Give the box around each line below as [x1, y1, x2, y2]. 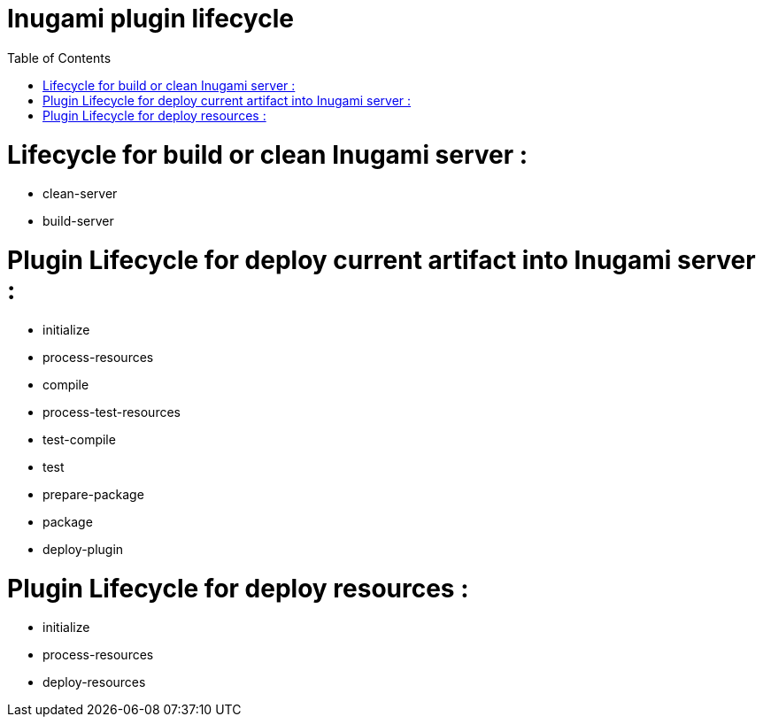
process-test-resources [42, 404, 181, 420]
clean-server [42, 186, 118, 202]
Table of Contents [7, 50, 112, 65]
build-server [42, 213, 114, 229]
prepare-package [42, 486, 144, 502]
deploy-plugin [42, 541, 124, 557]
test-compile [42, 431, 116, 447]
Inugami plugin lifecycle [7, 4, 294, 34]
